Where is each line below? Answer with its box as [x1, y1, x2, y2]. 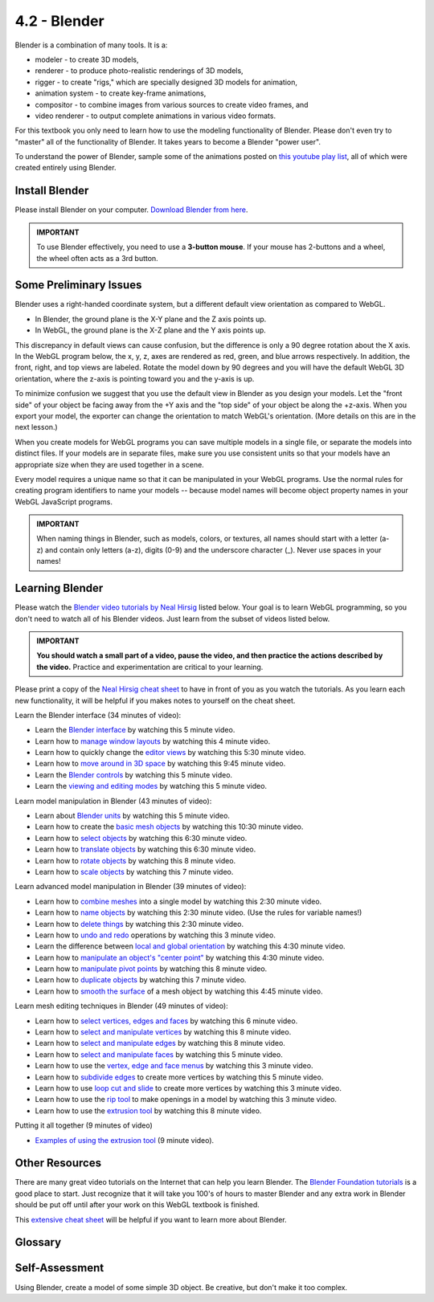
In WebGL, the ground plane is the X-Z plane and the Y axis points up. [35, 325, 267, 335]
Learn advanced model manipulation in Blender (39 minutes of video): [14, 882, 247, 892]
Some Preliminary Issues [14, 278, 142, 292]
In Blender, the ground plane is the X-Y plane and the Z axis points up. [35, 314, 267, 324]
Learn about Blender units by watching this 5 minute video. [35, 811, 231, 821]
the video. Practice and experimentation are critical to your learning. [36, 662, 264, 671]
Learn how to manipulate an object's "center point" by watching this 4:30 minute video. [35, 953, 325, 962]
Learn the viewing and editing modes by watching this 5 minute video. [35, 782, 268, 791]
